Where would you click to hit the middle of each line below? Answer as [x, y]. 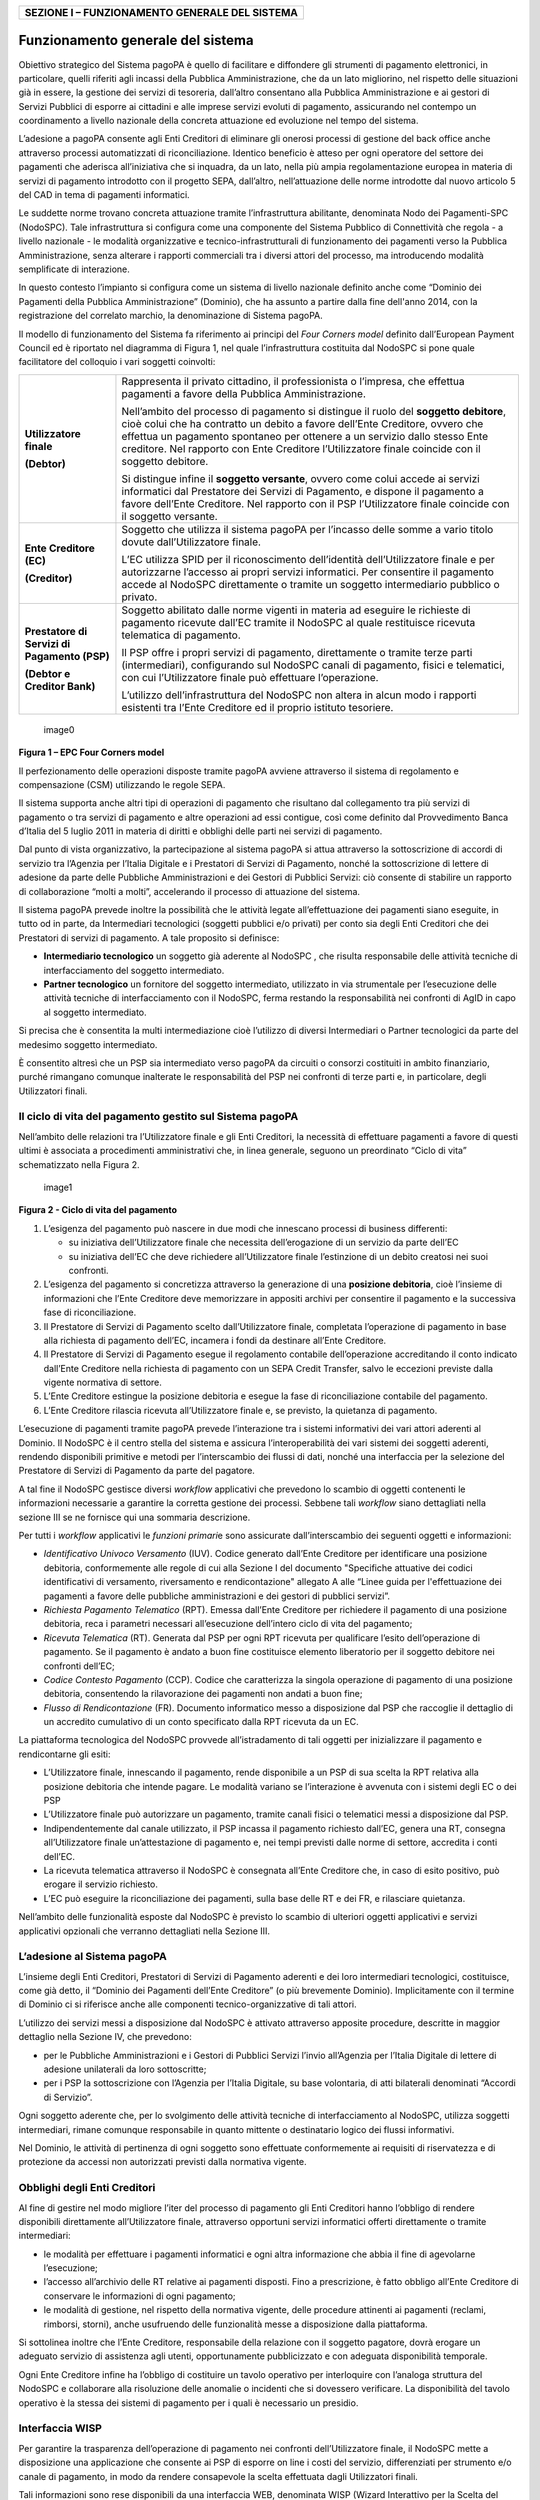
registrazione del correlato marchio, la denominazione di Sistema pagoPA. [171, 316]
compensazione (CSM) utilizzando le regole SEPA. [122, 784]
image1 [58, 1187]
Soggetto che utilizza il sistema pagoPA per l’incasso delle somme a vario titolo [307, 529]
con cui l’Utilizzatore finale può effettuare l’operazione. [250, 677]
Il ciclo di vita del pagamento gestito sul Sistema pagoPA [158, 1117]
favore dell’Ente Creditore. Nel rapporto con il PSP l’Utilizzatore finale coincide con [315, 503]
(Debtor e [47, 673]
